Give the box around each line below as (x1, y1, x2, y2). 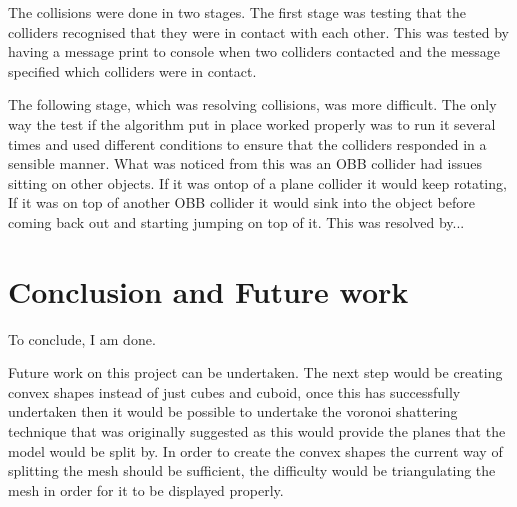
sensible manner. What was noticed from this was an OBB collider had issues (8, 153, 482, 174)
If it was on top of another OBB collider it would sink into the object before (8, 192, 475, 213)
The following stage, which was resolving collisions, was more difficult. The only (8, 94, 497, 115)
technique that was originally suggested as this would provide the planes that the (8, 421, 506, 442)
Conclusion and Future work (8, 270, 409, 311)
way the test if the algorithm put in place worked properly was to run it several (8, 113, 496, 134)
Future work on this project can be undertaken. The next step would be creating (8, 362, 503, 383)
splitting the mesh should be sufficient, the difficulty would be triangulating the (8, 460, 496, 481)
